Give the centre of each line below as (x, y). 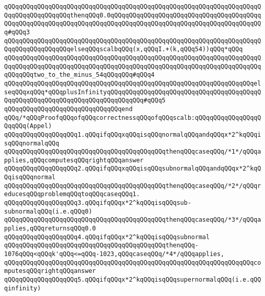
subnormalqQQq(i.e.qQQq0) (48, 211)
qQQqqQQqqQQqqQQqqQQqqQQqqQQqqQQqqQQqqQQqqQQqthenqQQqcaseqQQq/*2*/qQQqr (133, 186)
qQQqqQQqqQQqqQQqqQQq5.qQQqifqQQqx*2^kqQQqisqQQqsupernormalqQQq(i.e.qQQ (133, 280)
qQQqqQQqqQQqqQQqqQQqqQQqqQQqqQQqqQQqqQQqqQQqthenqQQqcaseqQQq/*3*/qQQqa (133, 220)
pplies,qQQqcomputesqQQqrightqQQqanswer (74, 160)
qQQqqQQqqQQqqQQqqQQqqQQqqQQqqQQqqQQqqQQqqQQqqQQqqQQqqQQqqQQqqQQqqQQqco (133, 262)
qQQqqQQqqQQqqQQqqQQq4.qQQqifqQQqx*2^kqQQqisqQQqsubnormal (107, 237)
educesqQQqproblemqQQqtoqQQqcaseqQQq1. (72, 194)
